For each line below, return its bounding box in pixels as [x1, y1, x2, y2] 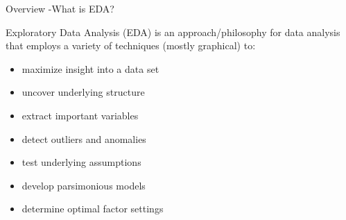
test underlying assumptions [21, 155, 141, 169]
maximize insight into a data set [21, 61, 159, 76]
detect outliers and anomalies [21, 131, 146, 146]
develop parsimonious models [21, 178, 146, 192]
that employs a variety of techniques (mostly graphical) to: [6, 38, 256, 53]
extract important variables [21, 108, 139, 122]
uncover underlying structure [21, 85, 145, 99]
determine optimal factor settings [21, 201, 164, 216]
